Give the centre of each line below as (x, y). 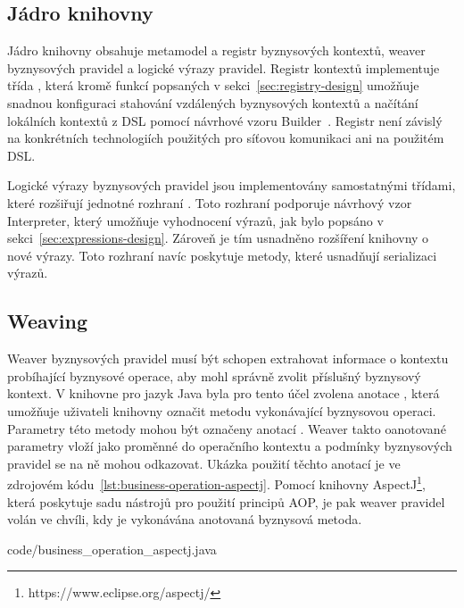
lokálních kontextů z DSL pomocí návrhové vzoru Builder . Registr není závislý (225, 120)
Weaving (48, 321)
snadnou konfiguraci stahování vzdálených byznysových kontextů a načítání (213, 102)
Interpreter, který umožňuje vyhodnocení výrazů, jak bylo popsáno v (195, 220)
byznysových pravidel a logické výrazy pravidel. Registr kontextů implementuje (224, 67)
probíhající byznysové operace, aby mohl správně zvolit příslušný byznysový (214, 375)
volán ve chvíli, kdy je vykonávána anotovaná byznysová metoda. (185, 519)
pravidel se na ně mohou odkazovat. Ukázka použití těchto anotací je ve (204, 463)
